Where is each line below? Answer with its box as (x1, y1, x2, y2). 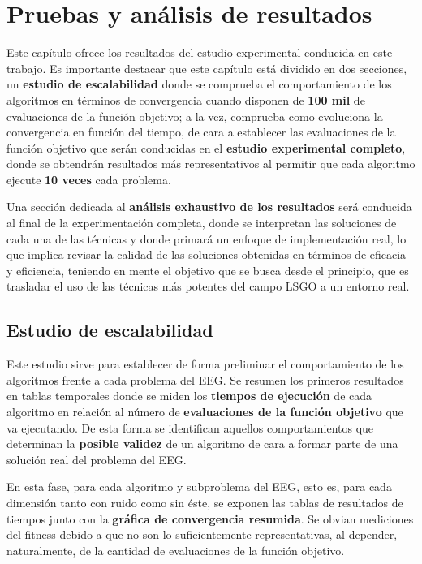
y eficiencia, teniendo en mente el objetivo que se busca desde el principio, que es (6, 261, 409, 278)
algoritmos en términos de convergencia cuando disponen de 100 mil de (6, 91, 365, 108)
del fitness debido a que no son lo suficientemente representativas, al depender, (6, 526, 398, 543)
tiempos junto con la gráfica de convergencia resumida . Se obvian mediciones (6, 510, 414, 527)
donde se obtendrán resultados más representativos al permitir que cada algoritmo (6, 155, 416, 172)
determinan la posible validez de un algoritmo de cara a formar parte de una (6, 435, 398, 452)
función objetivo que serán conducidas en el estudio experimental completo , (6, 139, 406, 156)
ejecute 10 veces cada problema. (6, 170, 171, 187)
